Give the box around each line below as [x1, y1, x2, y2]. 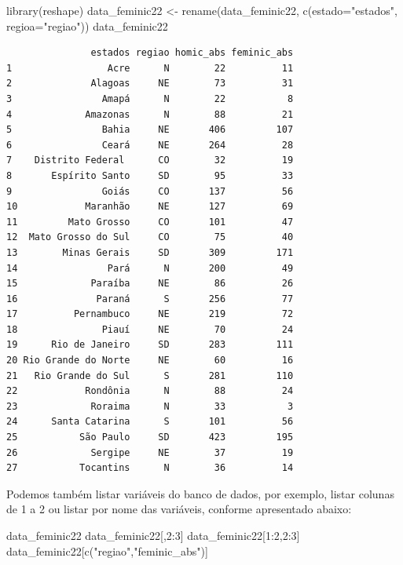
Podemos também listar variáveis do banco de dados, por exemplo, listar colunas [6, 485, 394, 501]
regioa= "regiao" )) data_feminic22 [6, 17, 168, 34]
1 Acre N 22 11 [6, 62, 294, 74]
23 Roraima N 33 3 [6, 400, 294, 412]
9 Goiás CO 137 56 [6, 185, 294, 197]
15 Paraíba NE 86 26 [6, 278, 294, 290]
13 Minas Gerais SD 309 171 [6, 246, 294, 258]
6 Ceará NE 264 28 [6, 139, 294, 151]
